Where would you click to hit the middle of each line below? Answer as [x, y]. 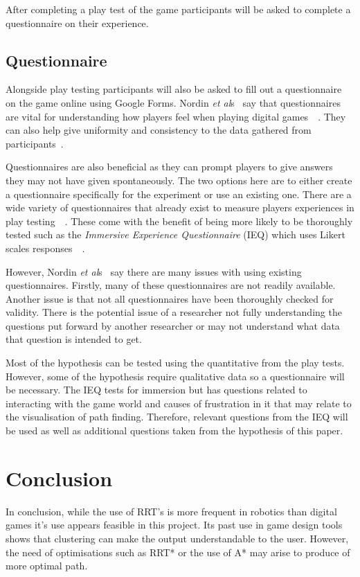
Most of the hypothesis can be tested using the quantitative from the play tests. [175, 363]
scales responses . [45, 248]
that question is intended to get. [74, 339]
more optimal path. [47, 566]
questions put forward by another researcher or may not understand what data [173, 325]
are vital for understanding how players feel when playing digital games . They [176, 116]
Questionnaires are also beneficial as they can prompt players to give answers [169, 167]
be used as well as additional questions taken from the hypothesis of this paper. [174, 430]
